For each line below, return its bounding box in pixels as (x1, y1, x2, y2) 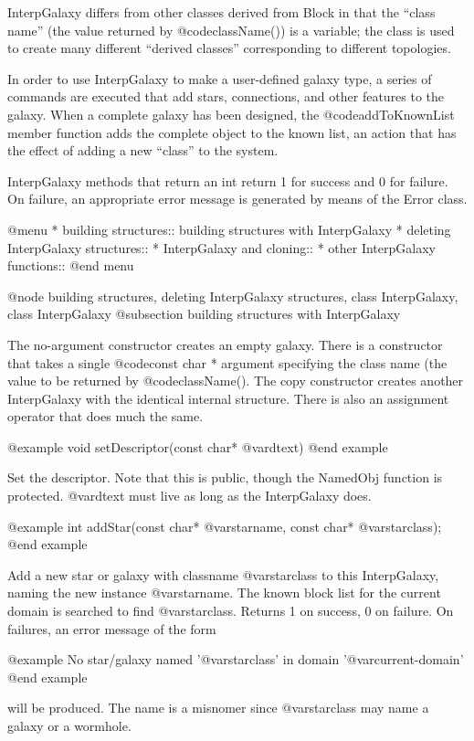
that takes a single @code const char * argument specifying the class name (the (7, 353, 448, 372)
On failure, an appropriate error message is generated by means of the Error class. (7, 189, 468, 208)
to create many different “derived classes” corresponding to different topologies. (7, 38, 451, 58)
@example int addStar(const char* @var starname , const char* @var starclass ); (7, 516, 442, 535)
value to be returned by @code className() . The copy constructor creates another (7, 371, 464, 390)
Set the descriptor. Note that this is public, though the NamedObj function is (7, 468, 443, 487)
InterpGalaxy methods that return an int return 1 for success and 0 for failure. (7, 171, 448, 190)
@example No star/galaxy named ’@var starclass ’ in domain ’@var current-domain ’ (7, 650, 464, 669)
